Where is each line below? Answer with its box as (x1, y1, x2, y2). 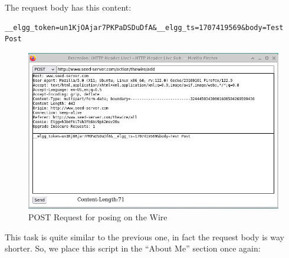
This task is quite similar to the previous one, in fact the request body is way (5, 230, 284, 243)
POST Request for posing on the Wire (28, 210, 168, 223)
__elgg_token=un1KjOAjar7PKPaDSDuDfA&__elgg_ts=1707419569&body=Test (5, 23, 284, 32)
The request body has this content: (5, 1, 132, 13)
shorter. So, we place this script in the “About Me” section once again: (5, 242, 261, 254)
